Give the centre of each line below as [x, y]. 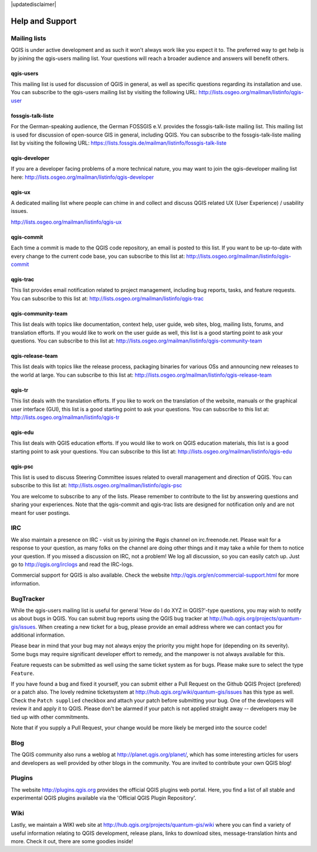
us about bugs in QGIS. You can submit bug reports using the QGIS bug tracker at [109, 618]
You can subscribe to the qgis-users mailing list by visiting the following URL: [104, 92]
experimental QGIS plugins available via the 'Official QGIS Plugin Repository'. [104, 798]
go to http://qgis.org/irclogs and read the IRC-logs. [72, 564]
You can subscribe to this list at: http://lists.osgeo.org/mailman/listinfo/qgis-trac [107, 298]
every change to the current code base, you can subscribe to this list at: [98, 256]
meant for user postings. [41, 512]
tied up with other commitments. [50, 717]
